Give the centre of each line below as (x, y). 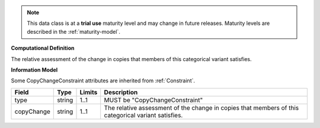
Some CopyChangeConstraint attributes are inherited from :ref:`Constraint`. (103, 81)
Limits (89, 92)
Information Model (34, 70)
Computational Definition (43, 48)
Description (121, 92)
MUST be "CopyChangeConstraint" (153, 100)
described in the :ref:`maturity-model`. (74, 31)
